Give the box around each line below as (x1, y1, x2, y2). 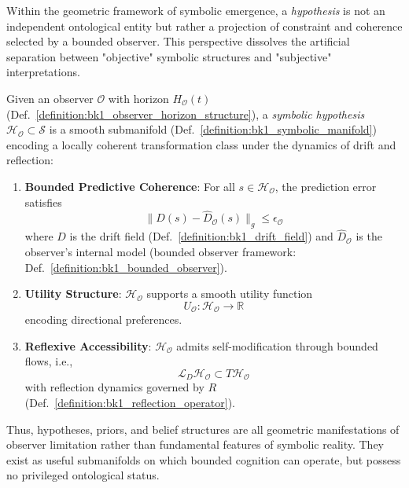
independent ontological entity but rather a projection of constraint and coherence (6, 17, 403, 34)
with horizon (108, 90, 169, 106)
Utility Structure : (24, 285, 122, 302)
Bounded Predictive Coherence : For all (24, 178, 235, 194)
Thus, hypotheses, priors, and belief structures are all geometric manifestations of (6, 420, 400, 437)
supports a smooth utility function (146, 285, 313, 302)
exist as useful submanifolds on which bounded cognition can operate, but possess (6, 451, 401, 468)
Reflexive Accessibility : (24, 337, 152, 354)
